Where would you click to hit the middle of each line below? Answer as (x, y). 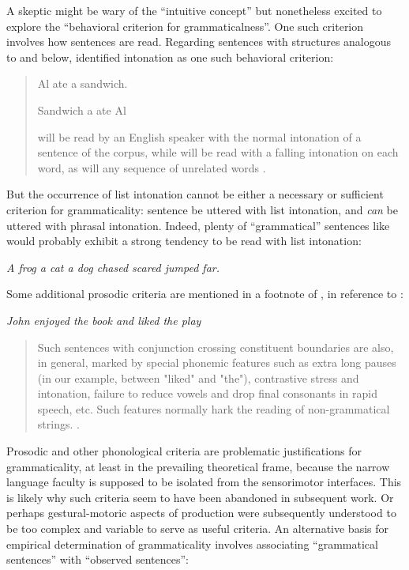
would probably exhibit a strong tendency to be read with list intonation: (184, 241)
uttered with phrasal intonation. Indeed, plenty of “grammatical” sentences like (198, 225)
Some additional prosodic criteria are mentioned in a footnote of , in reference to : (205, 294)
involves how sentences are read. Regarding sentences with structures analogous (199, 42)
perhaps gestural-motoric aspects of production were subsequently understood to (201, 513)
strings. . (58, 424)
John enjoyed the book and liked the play (104, 320)
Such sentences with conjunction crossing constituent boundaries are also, (216, 347)
